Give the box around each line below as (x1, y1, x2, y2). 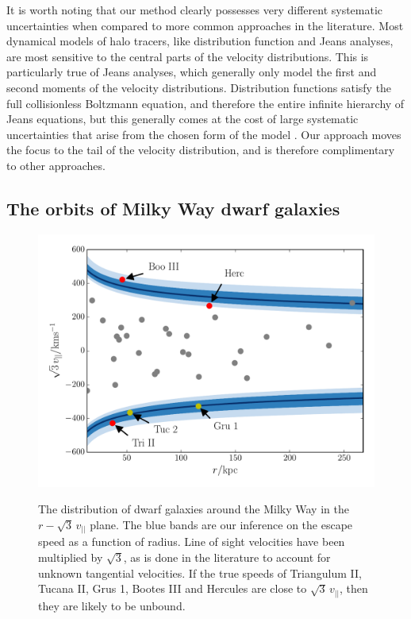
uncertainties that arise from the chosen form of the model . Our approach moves (6, 126, 401, 142)
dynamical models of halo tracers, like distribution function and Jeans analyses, (6, 33, 394, 49)
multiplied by (38, 549, 103, 566)
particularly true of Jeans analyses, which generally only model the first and (6, 64, 377, 80)
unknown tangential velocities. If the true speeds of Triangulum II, (38, 564, 362, 581)
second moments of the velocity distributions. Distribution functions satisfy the (6, 79, 392, 95)
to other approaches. (6, 157, 106, 173)
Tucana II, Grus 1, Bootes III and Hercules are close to (38, 580, 307, 597)
